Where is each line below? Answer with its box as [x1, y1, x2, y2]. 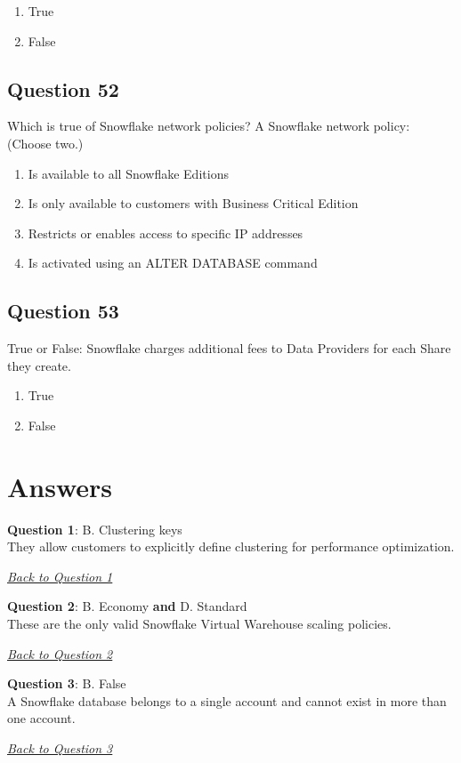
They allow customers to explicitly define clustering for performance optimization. [7, 537, 455, 556]
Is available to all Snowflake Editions [28, 164, 229, 182]
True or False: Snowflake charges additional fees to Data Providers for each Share [7, 339, 451, 357]
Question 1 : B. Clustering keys [7, 519, 182, 538]
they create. [7, 356, 71, 374]
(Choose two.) [7, 133, 84, 152]
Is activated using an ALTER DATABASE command [28, 253, 318, 272]
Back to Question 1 [7, 566, 113, 585]
